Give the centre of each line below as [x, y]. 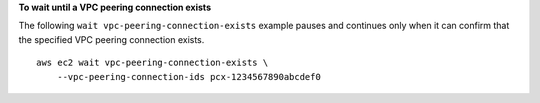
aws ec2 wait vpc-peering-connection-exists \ [152, 63]
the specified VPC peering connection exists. [111, 39]
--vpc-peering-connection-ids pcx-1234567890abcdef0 [189, 76]
